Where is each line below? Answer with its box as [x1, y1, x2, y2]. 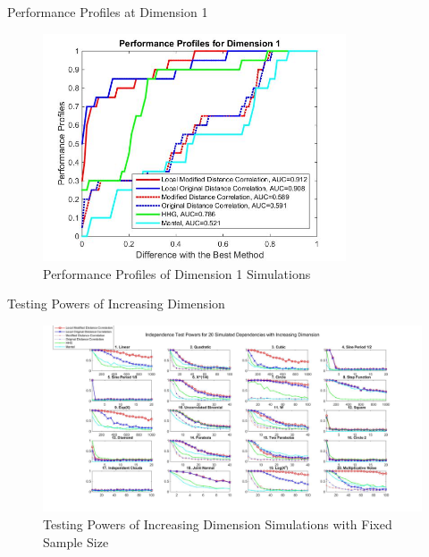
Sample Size [43, 532, 109, 551]
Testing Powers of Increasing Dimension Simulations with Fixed [43, 515, 392, 534]
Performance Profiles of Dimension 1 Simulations [43, 264, 311, 283]
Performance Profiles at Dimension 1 [7, 3, 208, 21]
